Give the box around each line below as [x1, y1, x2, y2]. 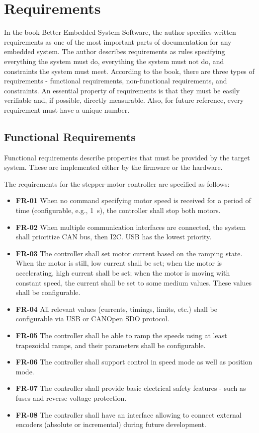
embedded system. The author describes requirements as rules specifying [4, 46, 225, 57]
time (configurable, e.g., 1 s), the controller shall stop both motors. [15, 205, 221, 216]
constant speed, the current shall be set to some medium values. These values [15, 277, 252, 288]
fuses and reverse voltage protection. [15, 392, 127, 403]
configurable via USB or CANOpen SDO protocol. [15, 313, 170, 324]
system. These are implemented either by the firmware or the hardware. [4, 162, 223, 172]
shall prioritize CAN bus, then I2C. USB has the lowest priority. [15, 231, 212, 242]
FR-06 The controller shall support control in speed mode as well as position [15, 357, 253, 367]
